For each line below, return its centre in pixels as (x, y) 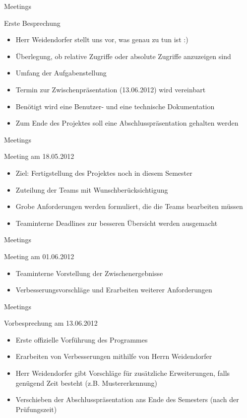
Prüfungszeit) (36, 409)
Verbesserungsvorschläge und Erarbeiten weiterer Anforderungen (114, 290)
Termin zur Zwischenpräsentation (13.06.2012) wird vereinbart (111, 89)
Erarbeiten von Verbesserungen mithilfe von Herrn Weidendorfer (114, 356)
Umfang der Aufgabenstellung (61, 73)
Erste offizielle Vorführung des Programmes (82, 339)
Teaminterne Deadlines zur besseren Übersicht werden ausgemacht (117, 223)
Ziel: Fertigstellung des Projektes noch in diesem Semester (104, 173)
